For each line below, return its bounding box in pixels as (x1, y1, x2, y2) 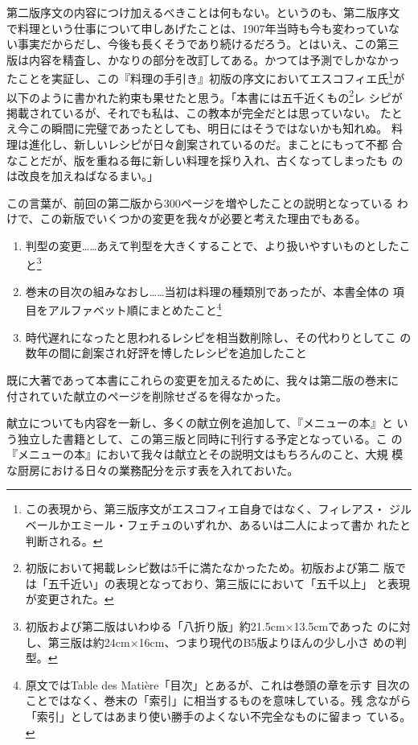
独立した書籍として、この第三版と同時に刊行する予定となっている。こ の (17, 430, 403, 447)
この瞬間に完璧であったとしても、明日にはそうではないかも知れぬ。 (28, 120, 388, 137)
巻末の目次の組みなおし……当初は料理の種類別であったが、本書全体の (25, 282, 390, 299)
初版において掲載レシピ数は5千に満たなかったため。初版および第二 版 (25, 559, 395, 576)
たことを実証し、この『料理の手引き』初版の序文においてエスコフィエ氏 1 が (6, 68, 405, 87)
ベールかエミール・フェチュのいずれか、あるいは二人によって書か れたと (25, 517, 412, 533)
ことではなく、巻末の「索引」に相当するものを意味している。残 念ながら (25, 692, 412, 709)
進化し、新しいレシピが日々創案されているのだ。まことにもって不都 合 (28, 136, 404, 153)
